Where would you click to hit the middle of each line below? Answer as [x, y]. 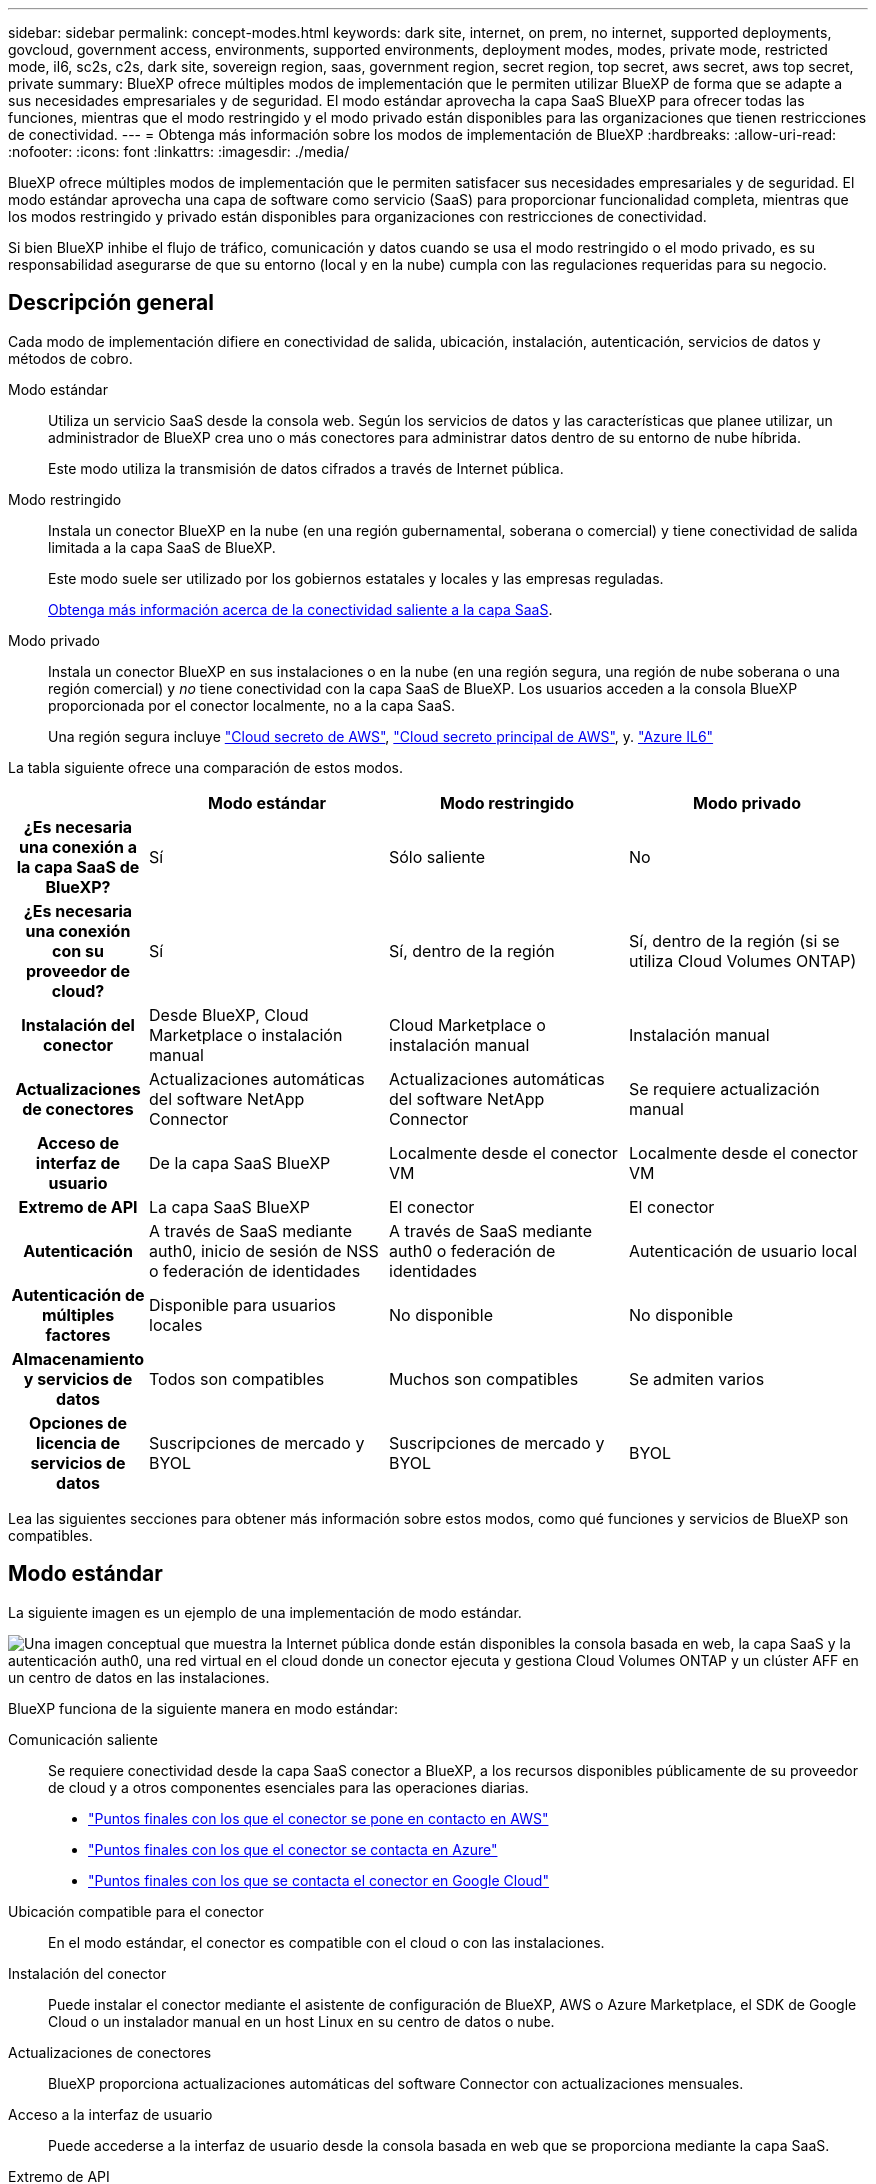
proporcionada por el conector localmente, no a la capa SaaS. [252, 705]
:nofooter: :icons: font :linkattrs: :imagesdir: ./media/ [179, 151]
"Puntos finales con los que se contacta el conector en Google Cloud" [318, 1880]
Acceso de [78, 1142]
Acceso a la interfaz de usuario [110, 2114]
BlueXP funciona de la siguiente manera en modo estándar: [203, 1708]
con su [78, 950]
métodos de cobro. [70, 358]
